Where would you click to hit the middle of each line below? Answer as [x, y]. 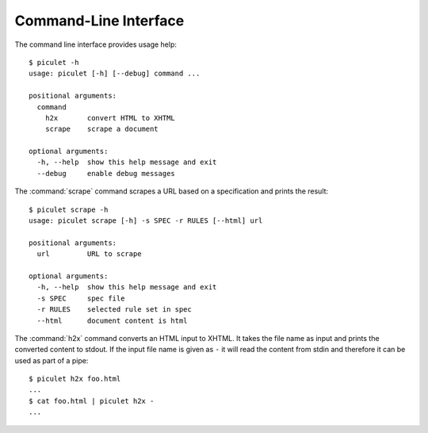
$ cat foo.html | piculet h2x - [92, 401]
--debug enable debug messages [106, 173]
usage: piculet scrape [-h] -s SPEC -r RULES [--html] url [146, 221]
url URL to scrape [89, 254]
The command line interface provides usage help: [96, 44]
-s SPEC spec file [81, 298]
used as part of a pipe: [52, 360]
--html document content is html [112, 320]
